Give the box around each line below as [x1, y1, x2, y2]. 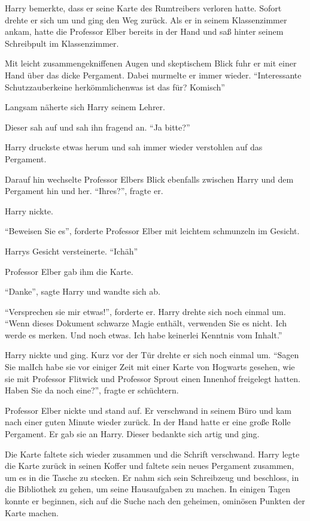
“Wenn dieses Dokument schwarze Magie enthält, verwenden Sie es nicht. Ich [5, 317, 287, 329]
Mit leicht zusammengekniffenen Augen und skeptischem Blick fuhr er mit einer [5, 57, 297, 69]
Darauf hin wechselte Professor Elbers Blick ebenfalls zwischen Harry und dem [5, 172, 294, 185]
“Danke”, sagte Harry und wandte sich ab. [5, 285, 160, 298]
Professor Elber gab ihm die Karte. [5, 265, 133, 277]
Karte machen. [5, 506, 59, 519]
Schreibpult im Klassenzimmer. [5, 37, 119, 49]
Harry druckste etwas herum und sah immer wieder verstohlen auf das [5, 141, 263, 153]
